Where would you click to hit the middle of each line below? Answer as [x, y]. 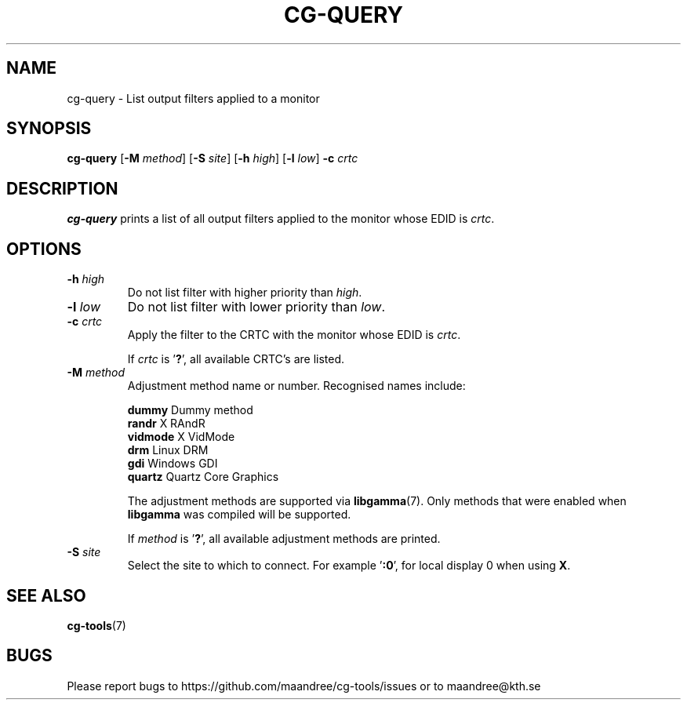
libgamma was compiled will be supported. [239, 515]
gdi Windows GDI [173, 464]
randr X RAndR [166, 424]
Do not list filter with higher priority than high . [245, 293]
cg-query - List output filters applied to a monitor [193, 98]
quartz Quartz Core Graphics [203, 477]
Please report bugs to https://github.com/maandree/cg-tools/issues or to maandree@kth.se [304, 686]
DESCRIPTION [62, 188]
